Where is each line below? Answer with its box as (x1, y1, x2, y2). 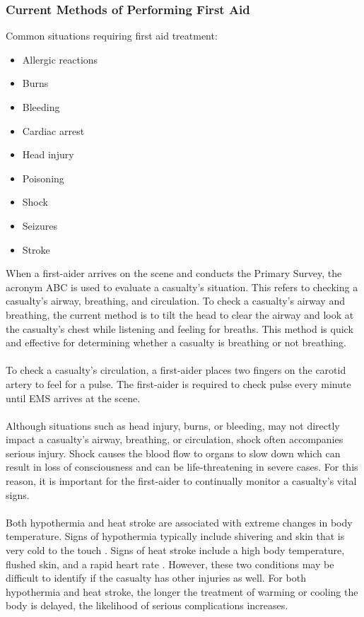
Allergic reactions (22, 52, 98, 66)
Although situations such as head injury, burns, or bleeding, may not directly (6, 418, 340, 433)
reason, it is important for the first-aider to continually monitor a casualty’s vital (6, 474, 357, 488)
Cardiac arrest (22, 123, 85, 138)
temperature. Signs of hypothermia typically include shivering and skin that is (6, 529, 345, 543)
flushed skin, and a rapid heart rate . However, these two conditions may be (6, 556, 334, 571)
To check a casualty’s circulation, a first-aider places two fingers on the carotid (6, 363, 346, 377)
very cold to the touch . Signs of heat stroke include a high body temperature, (6, 543, 345, 558)
